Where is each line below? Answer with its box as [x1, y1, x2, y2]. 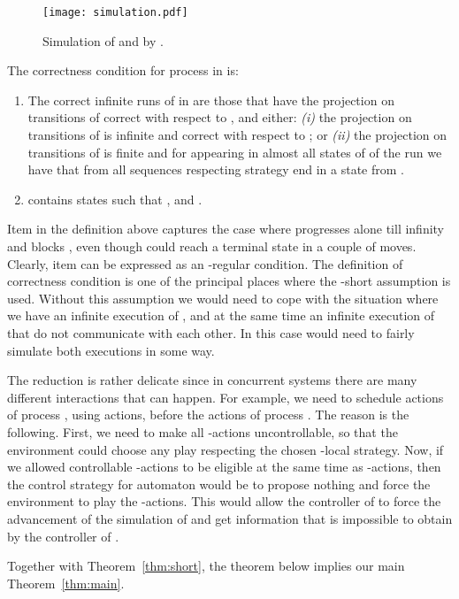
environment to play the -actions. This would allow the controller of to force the [7, 492, 441, 511]
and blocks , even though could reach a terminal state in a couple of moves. [7, 237, 417, 255]
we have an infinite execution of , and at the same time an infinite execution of [7, 306, 435, 325]
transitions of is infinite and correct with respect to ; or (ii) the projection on [27, 126, 448, 144]
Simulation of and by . [42, 31, 164, 50]
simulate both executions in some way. [7, 341, 215, 359]
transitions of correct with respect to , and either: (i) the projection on [27, 108, 412, 127]
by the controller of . [7, 526, 119, 545]
